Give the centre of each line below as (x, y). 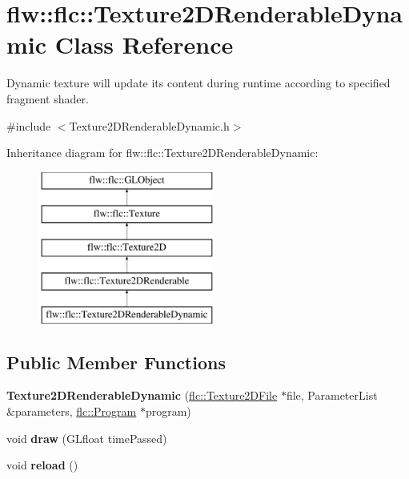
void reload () (42, 465)
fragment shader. (48, 98)
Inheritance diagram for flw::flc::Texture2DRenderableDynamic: (162, 153)
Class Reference (144, 44)
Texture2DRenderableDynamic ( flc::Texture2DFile (142, 395)
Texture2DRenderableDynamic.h (149, 125)
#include (29, 125)
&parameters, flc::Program (72, 411)
